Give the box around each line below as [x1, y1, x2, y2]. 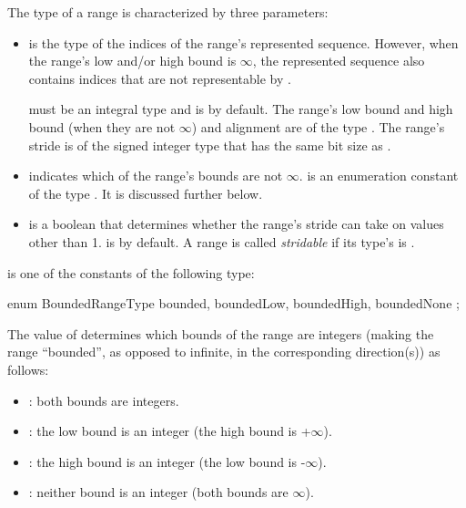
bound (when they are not [28, 117, 176, 136]
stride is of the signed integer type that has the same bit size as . [28, 135, 391, 154]
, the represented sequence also [252, 51, 425, 70]
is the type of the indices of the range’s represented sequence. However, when [28, 33, 459, 52]
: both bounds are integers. [28, 390, 179, 410]
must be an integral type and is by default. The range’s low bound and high [28, 99, 453, 119]
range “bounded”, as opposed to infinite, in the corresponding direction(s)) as [7, 342, 441, 361]
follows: [7, 359, 49, 378]
